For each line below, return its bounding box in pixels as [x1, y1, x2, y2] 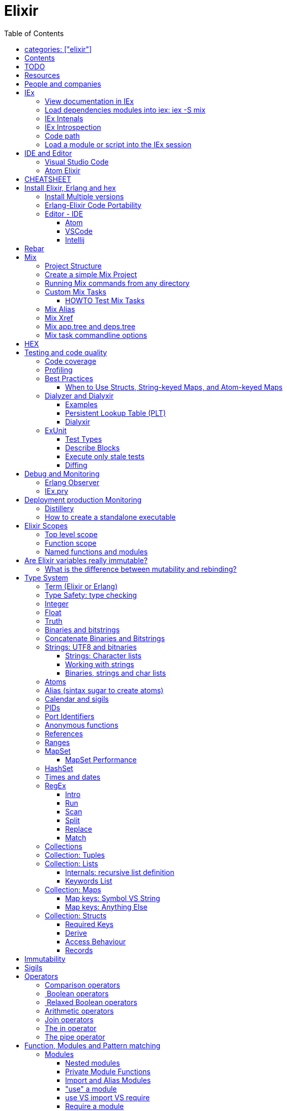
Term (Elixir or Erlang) [45, 581, 118, 591]
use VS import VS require [65, 1093, 150, 1102]
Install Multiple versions [45, 192, 124, 201]
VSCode [65, 226, 93, 235]
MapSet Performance [65, 755, 137, 764]
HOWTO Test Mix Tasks [65, 296, 145, 305]
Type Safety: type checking [45, 590, 137, 599]
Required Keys [65, 919, 113, 929]
